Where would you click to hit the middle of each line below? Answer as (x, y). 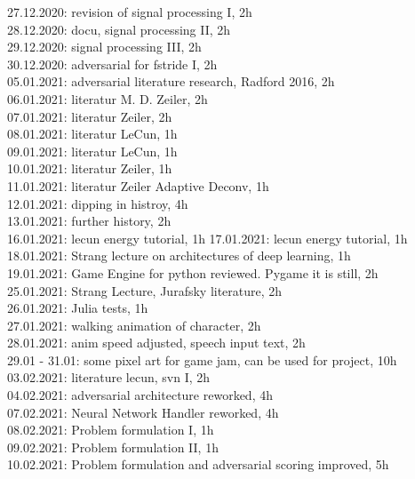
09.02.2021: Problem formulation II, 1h (113, 447)
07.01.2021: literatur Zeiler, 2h (90, 116)
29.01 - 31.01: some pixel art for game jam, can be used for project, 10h (202, 359)
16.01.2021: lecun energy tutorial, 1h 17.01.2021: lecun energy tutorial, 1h (207, 238)
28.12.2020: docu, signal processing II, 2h (119, 29)
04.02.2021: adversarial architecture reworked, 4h (140, 395)
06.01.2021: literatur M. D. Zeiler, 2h (108, 98)
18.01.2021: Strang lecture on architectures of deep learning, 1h (179, 255)
